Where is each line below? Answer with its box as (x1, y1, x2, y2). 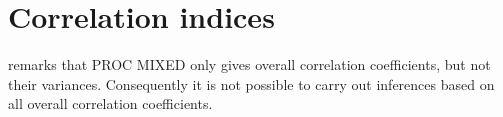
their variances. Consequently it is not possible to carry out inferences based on (8, 73, 495, 94)
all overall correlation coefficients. (8, 93, 213, 114)
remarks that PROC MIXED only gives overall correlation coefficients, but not (8, 54, 491, 75)
